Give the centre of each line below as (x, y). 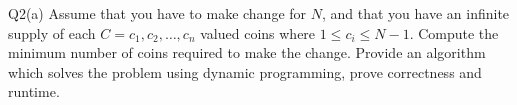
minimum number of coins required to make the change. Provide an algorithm (247, 52)
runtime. (34, 91)
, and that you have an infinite (415, 13)
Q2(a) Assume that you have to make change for (157, 13)
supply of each (52, 32)
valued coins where (258, 32)
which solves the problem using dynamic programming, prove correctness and (245, 71)
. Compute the (454, 32)
